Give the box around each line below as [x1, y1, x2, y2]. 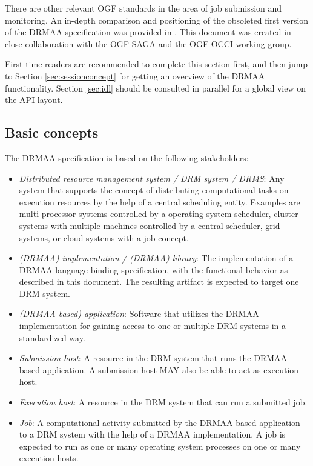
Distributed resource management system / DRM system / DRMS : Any [19, 171, 285, 184]
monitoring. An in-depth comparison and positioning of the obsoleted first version [5, 13, 309, 26]
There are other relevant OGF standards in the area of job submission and [5, 2, 282, 14]
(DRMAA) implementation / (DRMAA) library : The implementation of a [19, 251, 294, 264]
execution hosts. [19, 451, 79, 464]
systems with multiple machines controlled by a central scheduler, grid [19, 219, 280, 231]
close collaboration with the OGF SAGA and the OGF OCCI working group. [5, 37, 292, 50]
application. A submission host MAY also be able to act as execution [42, 363, 299, 376]
